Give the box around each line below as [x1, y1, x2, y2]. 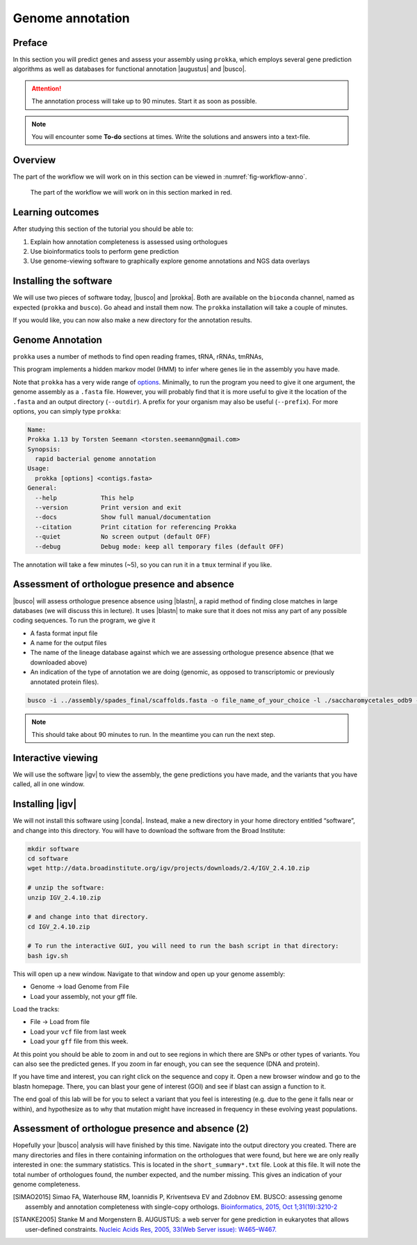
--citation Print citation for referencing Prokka [35, 523, 237, 531]
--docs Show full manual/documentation [35, 513, 211, 521]
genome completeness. [13, 1180, 81, 1188]
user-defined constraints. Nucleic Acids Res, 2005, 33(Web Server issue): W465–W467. [25, 1225, 277, 1233]
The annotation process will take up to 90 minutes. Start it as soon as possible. [31, 97, 257, 106]
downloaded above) [30, 658, 88, 667]
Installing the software [13, 275, 113, 287]
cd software [27, 854, 69, 862]
